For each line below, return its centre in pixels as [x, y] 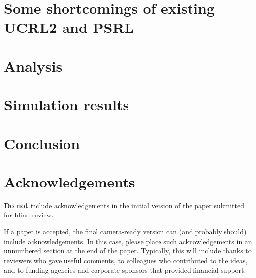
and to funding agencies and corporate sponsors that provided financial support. [125, 270]
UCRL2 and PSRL [69, 27]
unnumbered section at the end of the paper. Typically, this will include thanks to [128, 251]
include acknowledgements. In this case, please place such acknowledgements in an [128, 241]
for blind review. [29, 215]
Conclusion [42, 143]
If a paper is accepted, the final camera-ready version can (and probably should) [125, 231]
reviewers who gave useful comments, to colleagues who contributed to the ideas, [126, 260]
